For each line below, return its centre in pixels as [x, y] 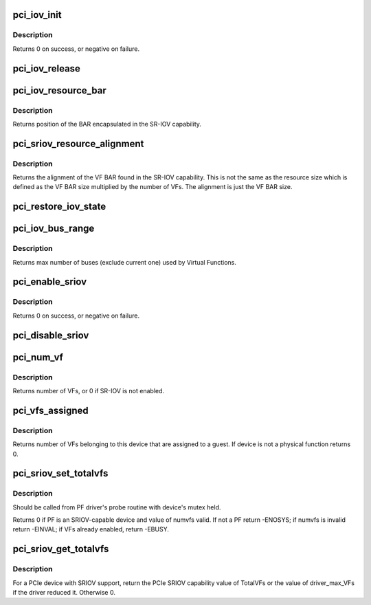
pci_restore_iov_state [59, 207]
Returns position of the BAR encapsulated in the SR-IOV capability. [107, 124]
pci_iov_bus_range [54, 229]
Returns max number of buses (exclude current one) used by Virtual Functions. [124, 262]
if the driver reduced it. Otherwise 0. [64, 593]
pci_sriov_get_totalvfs [61, 549]
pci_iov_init [37, 15]
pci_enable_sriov [50, 282]
